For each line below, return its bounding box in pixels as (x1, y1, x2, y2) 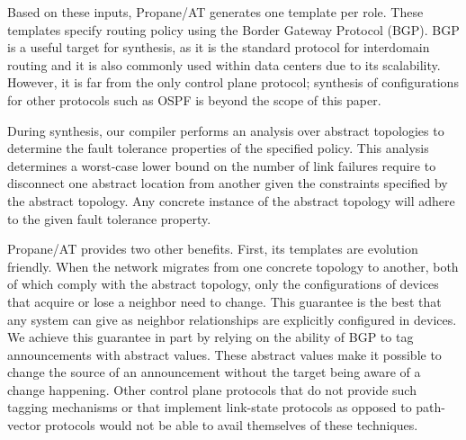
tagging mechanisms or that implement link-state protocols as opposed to (7, 398, 412, 417)
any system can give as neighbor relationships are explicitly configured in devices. (7, 310, 457, 328)
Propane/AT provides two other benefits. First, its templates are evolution (7, 239, 418, 258)
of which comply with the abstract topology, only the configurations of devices (7, 274, 439, 293)
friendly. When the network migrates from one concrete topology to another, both (7, 256, 459, 275)
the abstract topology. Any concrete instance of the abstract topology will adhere (7, 191, 455, 210)
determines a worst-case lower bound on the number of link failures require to (7, 156, 436, 175)
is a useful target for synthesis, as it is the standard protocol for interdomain (7, 38, 430, 57)
